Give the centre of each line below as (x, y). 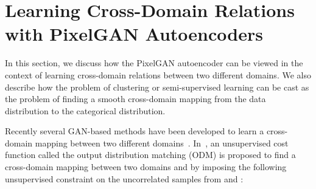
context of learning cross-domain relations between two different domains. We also (158, 74)
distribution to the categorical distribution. (85, 110)
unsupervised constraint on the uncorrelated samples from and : (124, 178)
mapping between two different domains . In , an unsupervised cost (162, 143)
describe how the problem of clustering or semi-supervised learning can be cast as (157, 87)
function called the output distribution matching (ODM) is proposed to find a (150, 155)
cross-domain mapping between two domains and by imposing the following (146, 167)
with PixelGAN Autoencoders (134, 34)
